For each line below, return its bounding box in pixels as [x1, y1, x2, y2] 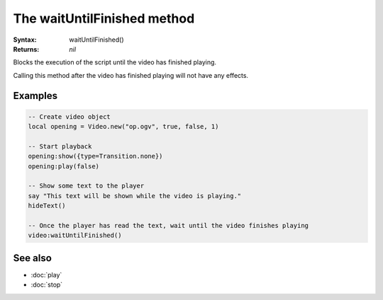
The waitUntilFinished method [13, 11, 195, 26]
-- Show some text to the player [28, 182, 145, 190]
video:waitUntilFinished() [28, 231, 122, 240]
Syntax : [13, 35, 37, 44]
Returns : [13, 45, 40, 53]
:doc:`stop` [30, 280, 63, 289]
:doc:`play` [30, 270, 62, 279]
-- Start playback [28, 142, 92, 150]
